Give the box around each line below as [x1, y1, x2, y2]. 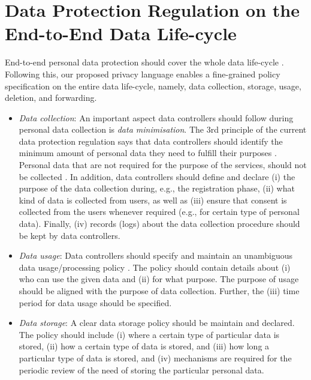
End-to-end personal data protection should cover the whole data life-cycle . [5, 56, 284, 68]
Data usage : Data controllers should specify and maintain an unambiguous [19, 249, 292, 262]
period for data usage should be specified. [19, 296, 172, 309]
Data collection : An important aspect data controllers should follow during [19, 111, 294, 124]
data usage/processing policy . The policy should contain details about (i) [19, 261, 291, 273]
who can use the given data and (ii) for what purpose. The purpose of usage [19, 273, 299, 285]
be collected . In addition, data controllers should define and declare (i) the [19, 170, 295, 182]
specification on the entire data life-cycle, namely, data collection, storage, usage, [5, 79, 301, 92]
